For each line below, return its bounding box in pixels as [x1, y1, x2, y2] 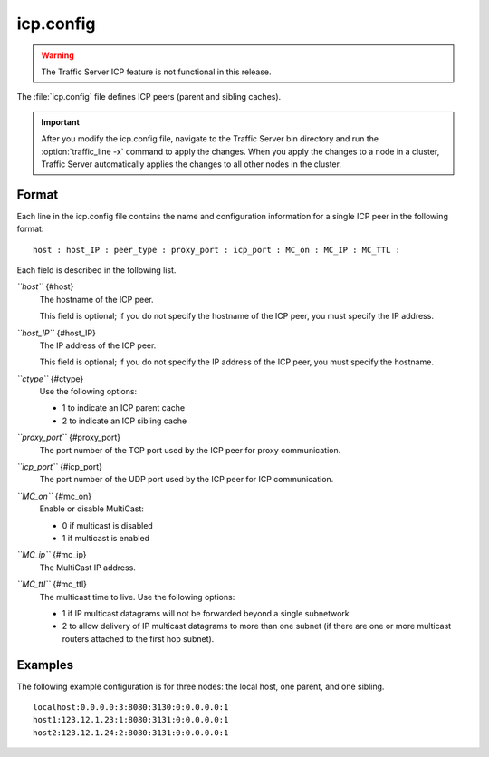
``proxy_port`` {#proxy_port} [16, 432, 121, 443]
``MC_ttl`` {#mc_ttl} [16, 578, 88, 589]
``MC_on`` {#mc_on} [16, 490, 92, 501]
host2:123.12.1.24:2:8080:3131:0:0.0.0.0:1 [33, 727, 229, 738]
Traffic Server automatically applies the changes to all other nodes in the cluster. [41, 159, 341, 170]
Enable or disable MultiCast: [39, 503, 145, 514]
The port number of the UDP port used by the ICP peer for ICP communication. [39, 474, 334, 485]
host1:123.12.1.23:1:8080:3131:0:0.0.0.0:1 [33, 714, 229, 725]
